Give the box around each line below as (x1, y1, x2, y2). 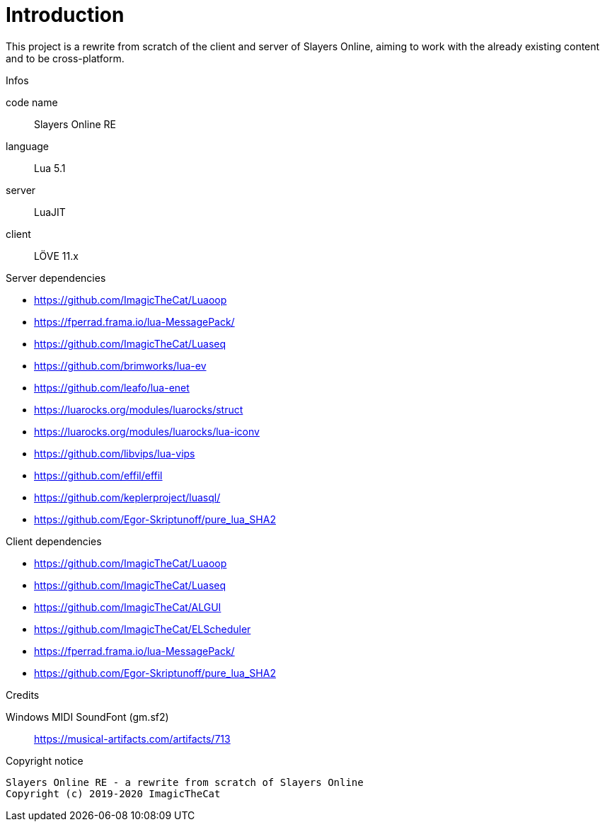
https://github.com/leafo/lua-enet (34, 381, 190, 394)
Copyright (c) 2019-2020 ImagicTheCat (6, 787, 221, 799)
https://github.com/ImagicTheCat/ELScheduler (34, 622, 251, 635)
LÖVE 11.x (34, 249, 79, 262)
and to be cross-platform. (6, 52, 125, 64)
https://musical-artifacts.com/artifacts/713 (34, 732, 231, 745)
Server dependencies (6, 271, 106, 284)
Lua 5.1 (34, 161, 66, 174)
